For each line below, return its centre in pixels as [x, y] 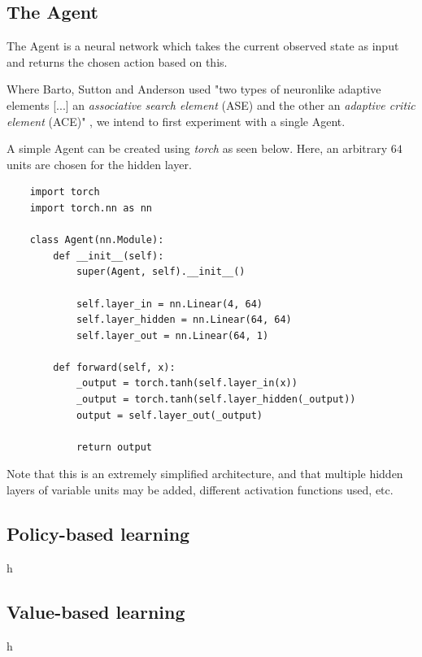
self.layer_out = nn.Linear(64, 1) [172, 335]
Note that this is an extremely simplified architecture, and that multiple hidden [205, 474]
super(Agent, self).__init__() [161, 272]
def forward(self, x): [114, 367]
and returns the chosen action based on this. [117, 61]
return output [114, 447]
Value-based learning [96, 611]
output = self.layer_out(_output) [169, 415]
